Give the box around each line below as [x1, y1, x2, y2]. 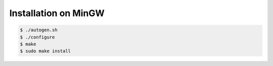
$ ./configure [20, 34, 55, 40]
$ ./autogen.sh [20, 27, 58, 33]
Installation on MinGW [9, 8, 105, 19]
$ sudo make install [20, 48, 71, 54]
